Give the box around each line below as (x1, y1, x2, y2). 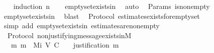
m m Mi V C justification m (11, 40, 119, 50)
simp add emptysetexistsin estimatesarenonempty (4, 20, 160, 31)
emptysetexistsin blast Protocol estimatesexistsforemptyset (4, 10, 200, 21)
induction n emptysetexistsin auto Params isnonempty (13, 1, 210, 11)
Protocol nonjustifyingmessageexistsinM (7, 30, 132, 40)
